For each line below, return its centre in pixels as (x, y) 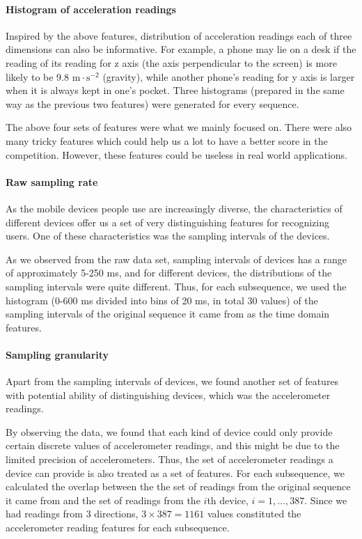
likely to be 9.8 (37, 76)
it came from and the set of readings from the (103, 500)
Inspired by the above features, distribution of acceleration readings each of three (179, 35)
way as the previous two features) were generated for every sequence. (152, 103)
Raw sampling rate (52, 181)
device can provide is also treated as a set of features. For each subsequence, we (175, 472)
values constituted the (254, 514)
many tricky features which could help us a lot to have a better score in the (167, 140)
